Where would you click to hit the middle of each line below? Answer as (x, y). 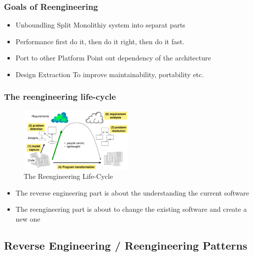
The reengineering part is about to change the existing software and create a (131, 209)
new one (28, 218)
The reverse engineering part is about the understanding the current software (132, 192)
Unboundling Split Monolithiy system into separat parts (100, 25)
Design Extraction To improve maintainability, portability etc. (110, 74)
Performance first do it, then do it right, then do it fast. (100, 41)
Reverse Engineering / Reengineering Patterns (126, 245)
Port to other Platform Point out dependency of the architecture (113, 58)
